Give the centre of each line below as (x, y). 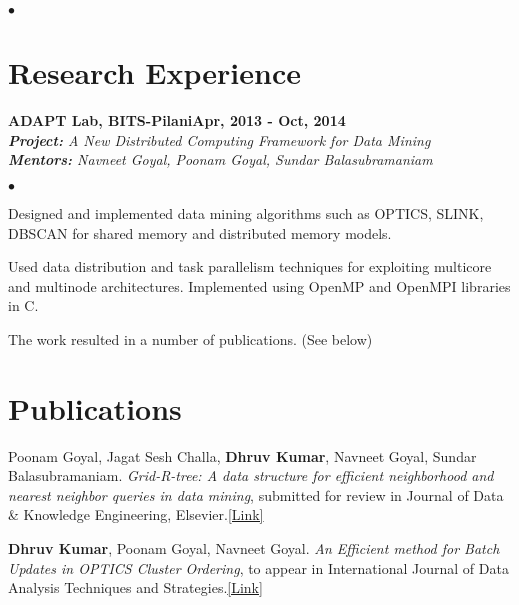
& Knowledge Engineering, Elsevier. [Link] (136, 514)
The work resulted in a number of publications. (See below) (190, 338)
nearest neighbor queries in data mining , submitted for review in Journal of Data (256, 494)
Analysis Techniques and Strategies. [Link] (135, 587)
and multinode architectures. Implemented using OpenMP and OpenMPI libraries (259, 285)
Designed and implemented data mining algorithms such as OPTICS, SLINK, (246, 212)
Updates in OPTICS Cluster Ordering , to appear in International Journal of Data (258, 567)
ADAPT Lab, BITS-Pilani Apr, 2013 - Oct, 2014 (177, 120)
